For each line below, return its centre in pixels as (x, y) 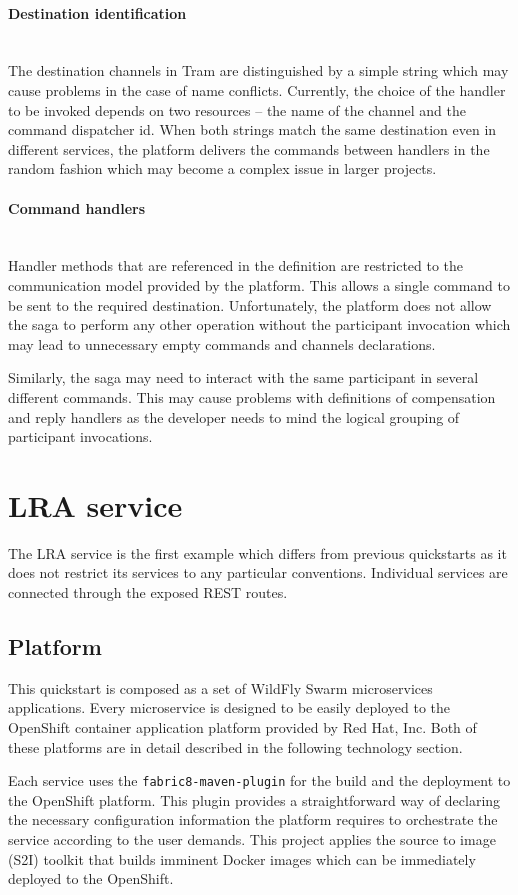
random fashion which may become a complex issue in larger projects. (222, 168)
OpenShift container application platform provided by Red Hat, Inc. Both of (242, 726)
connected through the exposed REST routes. (148, 592)
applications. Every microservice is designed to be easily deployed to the (229, 707)
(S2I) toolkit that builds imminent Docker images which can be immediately (242, 858)
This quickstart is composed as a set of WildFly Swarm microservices (220, 687)
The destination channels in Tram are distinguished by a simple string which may (258, 70)
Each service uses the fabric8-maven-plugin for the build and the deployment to (259, 780)
